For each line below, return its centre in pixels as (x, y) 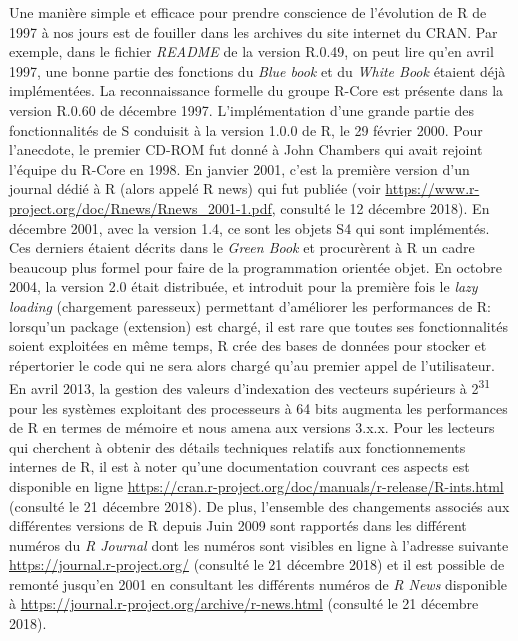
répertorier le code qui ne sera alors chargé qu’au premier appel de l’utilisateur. (252, 364)
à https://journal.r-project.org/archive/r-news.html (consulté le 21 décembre (244, 603)
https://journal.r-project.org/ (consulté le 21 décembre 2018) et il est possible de (257, 564)
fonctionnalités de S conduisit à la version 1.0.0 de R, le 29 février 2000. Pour (246, 129)
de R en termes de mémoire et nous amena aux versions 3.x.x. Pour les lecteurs (252, 427)
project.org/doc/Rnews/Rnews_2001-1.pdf (140, 207)
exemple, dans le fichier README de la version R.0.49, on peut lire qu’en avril (251, 51)
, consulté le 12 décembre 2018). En (380, 207)
